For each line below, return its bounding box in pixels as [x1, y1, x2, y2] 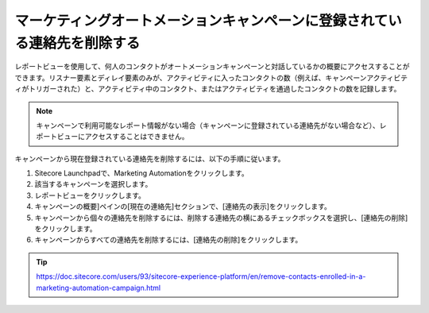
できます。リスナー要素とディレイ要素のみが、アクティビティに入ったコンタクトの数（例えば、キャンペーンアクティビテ [14, 72, 408, 83]
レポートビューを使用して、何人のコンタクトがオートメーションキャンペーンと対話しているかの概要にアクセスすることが [14, 62, 410, 71]
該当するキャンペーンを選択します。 [34, 180, 153, 189]
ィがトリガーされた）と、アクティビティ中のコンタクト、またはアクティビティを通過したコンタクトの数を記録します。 [14, 84, 401, 94]
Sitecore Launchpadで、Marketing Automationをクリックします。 [34, 168, 249, 178]
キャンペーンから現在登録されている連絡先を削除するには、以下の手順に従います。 [14, 153, 285, 163]
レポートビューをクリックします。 [34, 191, 146, 200]
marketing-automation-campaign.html [36, 283, 161, 292]
